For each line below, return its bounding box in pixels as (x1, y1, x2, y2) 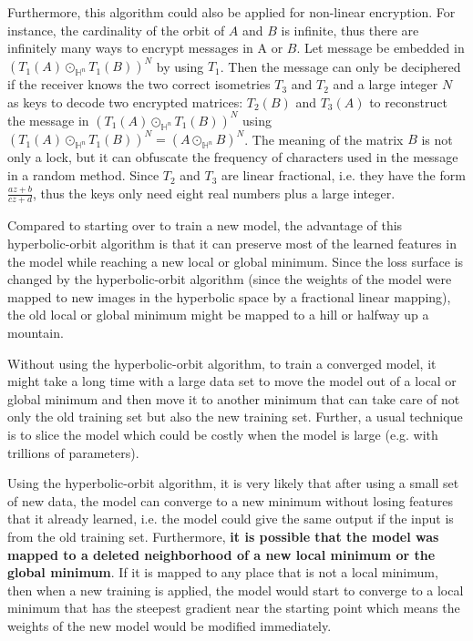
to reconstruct (369, 92, 447, 111)
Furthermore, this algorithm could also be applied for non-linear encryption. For (7, 3, 456, 21)
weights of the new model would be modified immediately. (7, 616, 332, 635)
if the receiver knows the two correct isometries (7, 75, 271, 94)
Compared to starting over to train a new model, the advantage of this (7, 216, 403, 235)
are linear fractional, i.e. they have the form (221, 166, 466, 185)
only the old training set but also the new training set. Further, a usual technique (7, 407, 463, 426)
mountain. (7, 323, 64, 342)
